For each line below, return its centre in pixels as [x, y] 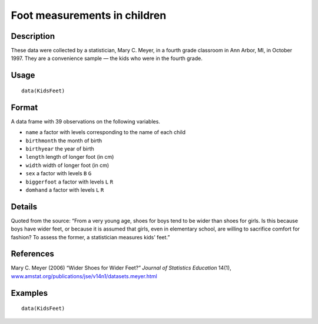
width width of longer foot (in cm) [67, 165]
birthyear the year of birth [60, 148]
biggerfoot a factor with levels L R [69, 182]
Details [24, 207]
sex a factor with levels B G [59, 173]
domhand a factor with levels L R [65, 190]
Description [33, 36]
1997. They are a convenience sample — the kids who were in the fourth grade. [107, 58]
